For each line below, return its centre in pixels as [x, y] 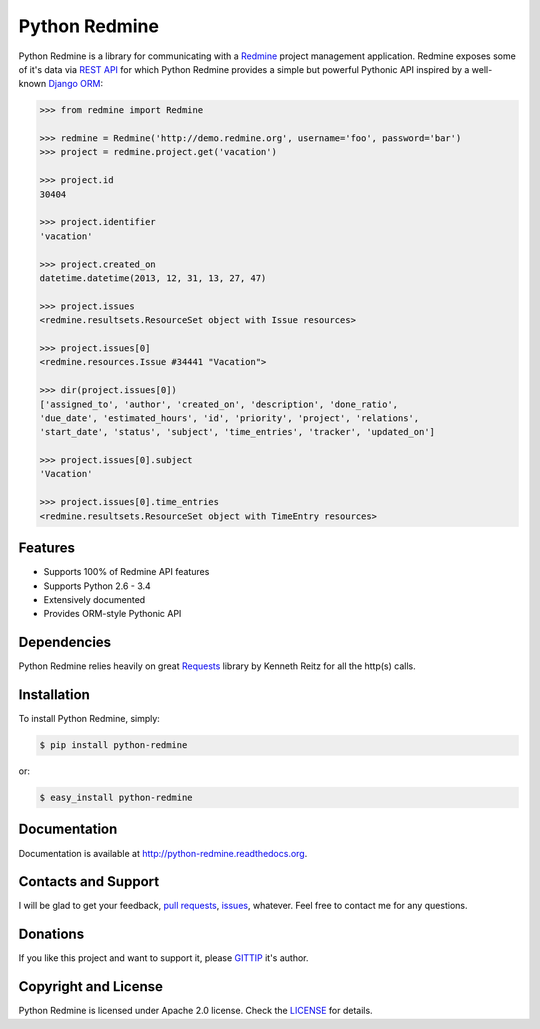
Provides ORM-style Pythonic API [112, 614]
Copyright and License [91, 986]
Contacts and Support [89, 881]
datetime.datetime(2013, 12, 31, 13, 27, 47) [153, 278]
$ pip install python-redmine [113, 745]
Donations [51, 934]
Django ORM [74, 84]
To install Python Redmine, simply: [89, 719]
